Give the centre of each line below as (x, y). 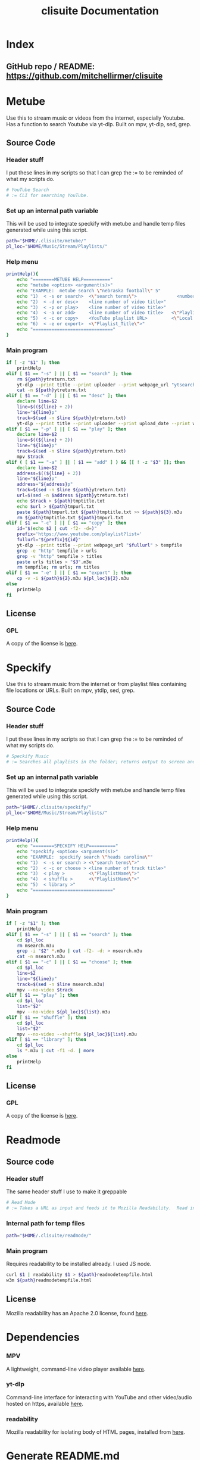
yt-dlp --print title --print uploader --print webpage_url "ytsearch (106, 385)
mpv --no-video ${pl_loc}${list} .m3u (64, 1012)
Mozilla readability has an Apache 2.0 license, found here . (77, 1314)
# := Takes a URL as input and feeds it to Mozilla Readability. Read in (101, 1208)
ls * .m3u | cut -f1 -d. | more (56, 1051)
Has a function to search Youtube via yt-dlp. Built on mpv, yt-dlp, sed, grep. (99, 124)
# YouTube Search (28, 190)
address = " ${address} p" (45, 484)
